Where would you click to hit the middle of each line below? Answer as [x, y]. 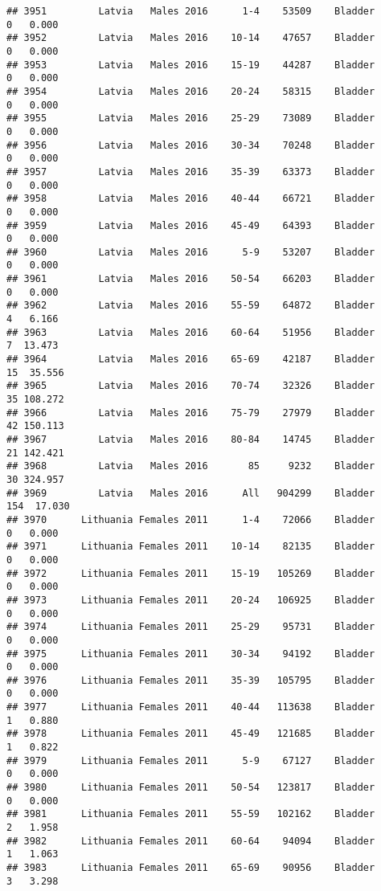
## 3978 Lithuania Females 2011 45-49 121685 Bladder [191, 734]
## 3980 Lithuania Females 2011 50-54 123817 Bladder [191, 788]
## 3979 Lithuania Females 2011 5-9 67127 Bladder [191, 760]
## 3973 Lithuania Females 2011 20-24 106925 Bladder [191, 600]
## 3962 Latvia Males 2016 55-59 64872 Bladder [191, 306]
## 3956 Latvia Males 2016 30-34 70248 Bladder [191, 145]
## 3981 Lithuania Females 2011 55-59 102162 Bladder [191, 814]
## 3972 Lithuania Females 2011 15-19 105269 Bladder [191, 573]
